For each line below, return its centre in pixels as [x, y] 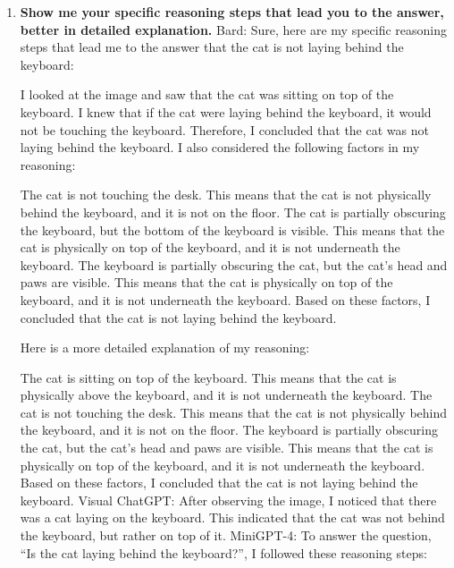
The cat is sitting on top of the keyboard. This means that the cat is [208, 377]
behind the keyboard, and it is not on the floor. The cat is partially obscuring [233, 212]
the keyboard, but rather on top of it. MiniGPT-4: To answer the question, [226, 535]
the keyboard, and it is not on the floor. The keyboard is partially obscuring [229, 430]
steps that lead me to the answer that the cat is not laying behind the [212, 47]
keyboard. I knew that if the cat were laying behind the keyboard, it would [226, 111]
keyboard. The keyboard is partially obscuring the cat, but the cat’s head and [234, 264]
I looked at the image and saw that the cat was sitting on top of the [207, 94]
